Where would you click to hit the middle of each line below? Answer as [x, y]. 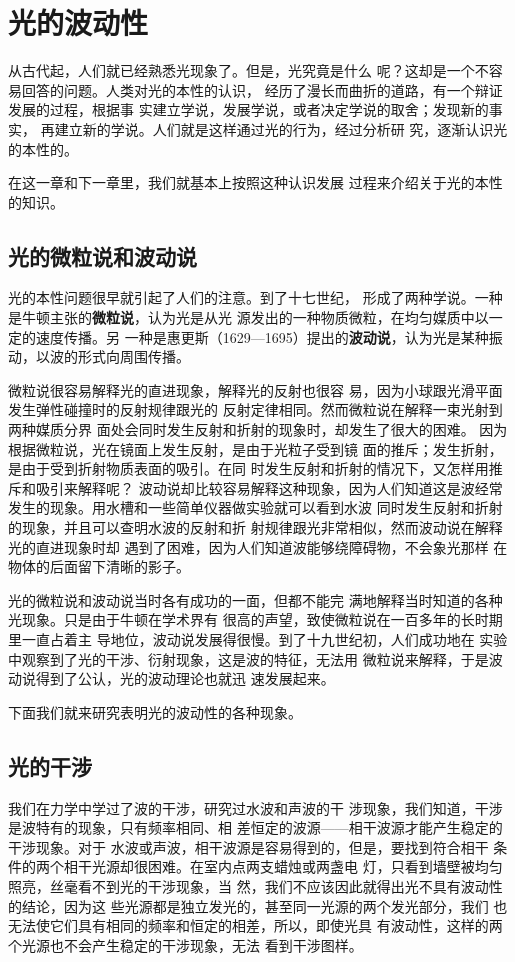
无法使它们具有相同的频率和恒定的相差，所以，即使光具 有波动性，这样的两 [255, 925]
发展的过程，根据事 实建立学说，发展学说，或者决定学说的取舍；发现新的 [248, 109]
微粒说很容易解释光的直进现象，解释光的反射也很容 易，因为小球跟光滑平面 [255, 389]
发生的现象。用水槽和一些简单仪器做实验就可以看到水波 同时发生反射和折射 [255, 507]
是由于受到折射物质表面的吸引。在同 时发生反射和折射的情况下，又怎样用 [248, 468]
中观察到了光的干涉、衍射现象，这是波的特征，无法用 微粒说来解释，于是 [248, 658]
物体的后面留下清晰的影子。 [99, 566]
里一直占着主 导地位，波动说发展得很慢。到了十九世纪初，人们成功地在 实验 [258, 638]
